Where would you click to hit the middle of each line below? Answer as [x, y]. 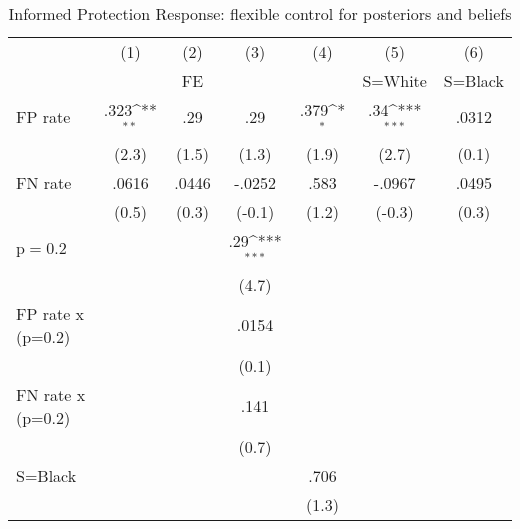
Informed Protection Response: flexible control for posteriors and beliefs [260, 13]
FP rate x [50, 313]
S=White [394, 80]
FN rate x [51, 394]
